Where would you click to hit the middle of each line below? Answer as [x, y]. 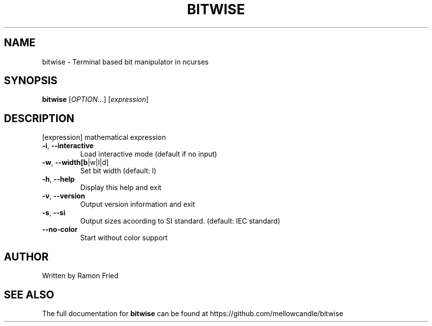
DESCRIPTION [39, 118]
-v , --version [64, 196]
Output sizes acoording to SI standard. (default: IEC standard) [180, 221]
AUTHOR [26, 257]
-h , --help [58, 179]
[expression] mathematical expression [104, 137]
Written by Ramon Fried [80, 276]
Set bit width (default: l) [118, 171]
